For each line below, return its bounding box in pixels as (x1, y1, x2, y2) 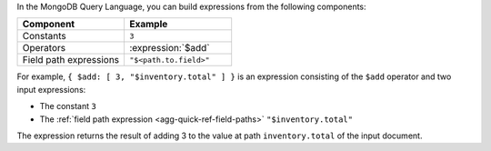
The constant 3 (39, 101, 97, 112)
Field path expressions (22, 54, 120, 66)
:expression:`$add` (129, 42, 210, 55)
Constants (22, 30, 67, 43)
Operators (22, 42, 66, 55)
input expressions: (16, 84, 86, 95)
